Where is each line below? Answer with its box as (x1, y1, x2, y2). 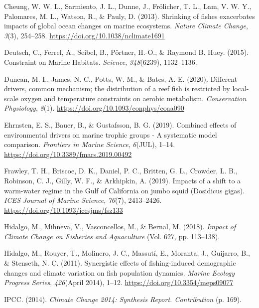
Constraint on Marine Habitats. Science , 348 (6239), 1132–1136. (4, 56, 197, 67)
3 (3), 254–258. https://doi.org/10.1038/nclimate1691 (4, 30, 165, 40)
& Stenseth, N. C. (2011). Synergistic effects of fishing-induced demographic (4, 258, 236, 268)
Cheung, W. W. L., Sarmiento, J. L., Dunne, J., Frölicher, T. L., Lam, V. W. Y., (4, 1, 252, 11)
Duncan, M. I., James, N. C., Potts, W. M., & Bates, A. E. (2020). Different (4, 73, 238, 84)
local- (232, 83, 249, 94)
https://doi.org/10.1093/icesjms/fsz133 (4, 204, 123, 215)
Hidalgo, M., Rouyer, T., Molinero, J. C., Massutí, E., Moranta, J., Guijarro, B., (4, 248, 250, 258)
